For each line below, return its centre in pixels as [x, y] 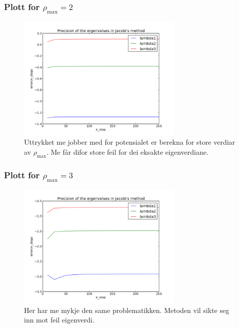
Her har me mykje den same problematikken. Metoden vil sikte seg [127, 310]
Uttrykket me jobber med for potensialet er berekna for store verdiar [130, 142]
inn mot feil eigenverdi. [59, 320]
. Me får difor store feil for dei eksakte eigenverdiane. [127, 151]
